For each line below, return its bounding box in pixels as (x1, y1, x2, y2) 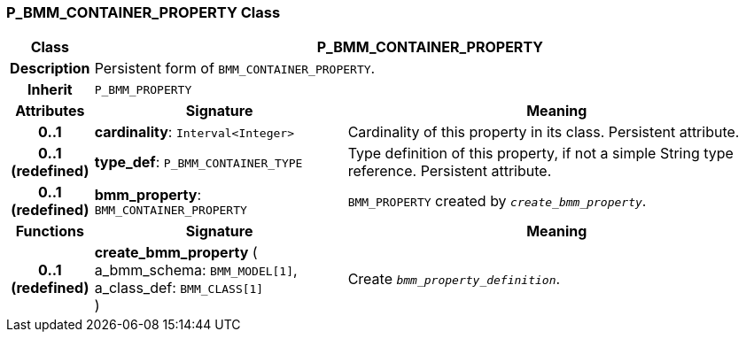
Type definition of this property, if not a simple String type (347, 144, 734, 163)
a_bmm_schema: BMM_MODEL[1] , (94, 261, 298, 280)
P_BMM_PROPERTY (94, 82, 192, 96)
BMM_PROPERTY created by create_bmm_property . (347, 192, 647, 211)
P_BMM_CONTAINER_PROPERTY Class (6, 4, 281, 21)
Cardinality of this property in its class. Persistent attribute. (347, 123, 740, 142)
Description (10, 59, 90, 78)
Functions (15, 222, 84, 241)
